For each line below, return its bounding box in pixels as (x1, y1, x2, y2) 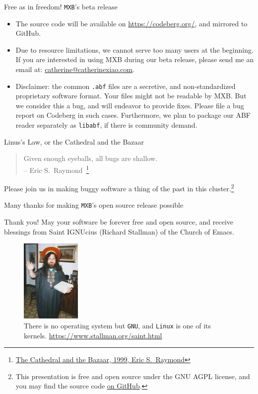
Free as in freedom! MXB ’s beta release (4, 1, 118, 11)
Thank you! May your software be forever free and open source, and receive (4, 217, 234, 227)
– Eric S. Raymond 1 (23, 163, 89, 175)
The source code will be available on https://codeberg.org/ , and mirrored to (15, 18, 248, 28)
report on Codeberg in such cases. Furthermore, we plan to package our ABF (15, 110, 251, 120)
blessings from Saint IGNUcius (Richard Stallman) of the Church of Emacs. (4, 226, 234, 236)
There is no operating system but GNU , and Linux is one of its (24, 320, 211, 331)
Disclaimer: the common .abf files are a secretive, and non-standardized (15, 80, 236, 91)
